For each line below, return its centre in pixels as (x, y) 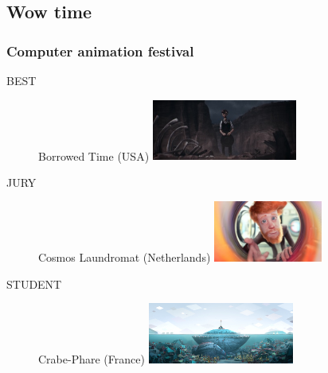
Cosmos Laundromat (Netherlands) (125, 256)
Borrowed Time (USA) (94, 155)
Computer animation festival (100, 51)
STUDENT (34, 284)
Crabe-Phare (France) (92, 358)
